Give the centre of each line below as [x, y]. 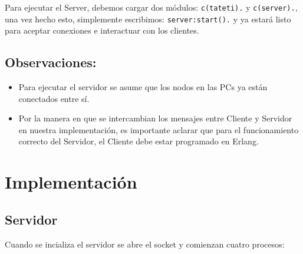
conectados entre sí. [54, 98]
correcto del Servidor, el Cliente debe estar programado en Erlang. [139, 141]
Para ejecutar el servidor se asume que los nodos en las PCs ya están [143, 87]
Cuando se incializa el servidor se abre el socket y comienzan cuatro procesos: [145, 244]
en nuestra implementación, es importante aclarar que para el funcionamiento [159, 129]
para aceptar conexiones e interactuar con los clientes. [102, 30]
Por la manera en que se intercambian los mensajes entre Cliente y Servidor [155, 118]
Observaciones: [51, 62]
